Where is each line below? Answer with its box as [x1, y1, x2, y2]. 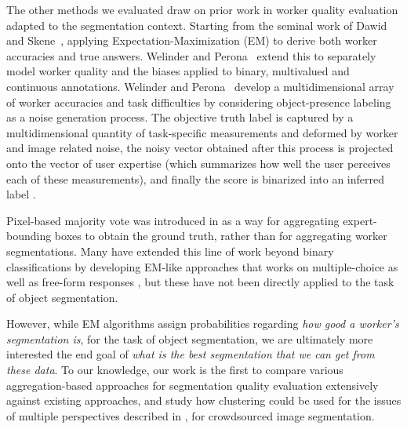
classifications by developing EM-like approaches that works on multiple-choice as [6, 258, 398, 274]
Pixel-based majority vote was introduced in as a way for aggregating [6, 212, 340, 228]
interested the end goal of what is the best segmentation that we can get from [6, 346, 375, 362]
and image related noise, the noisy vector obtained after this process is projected [6, 140, 394, 156]
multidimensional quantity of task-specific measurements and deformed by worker [6, 124, 398, 140]
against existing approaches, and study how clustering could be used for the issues [6, 392, 402, 409]
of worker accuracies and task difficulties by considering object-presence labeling [6, 93, 391, 110]
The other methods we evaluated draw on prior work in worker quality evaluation [6, 2, 398, 17]
